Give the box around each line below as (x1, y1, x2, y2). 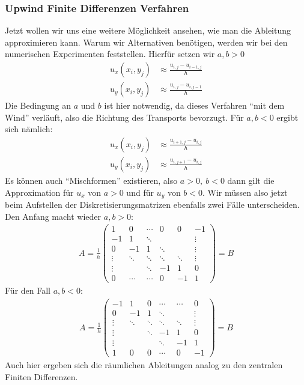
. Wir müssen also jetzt (202, 186, 288, 198)
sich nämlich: (5, 123, 53, 135)
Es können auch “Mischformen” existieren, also (5, 174, 178, 186)
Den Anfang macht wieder (5, 210, 102, 222)
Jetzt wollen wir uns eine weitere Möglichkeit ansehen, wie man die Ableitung (5, 24, 291, 37)
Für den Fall (5, 284, 50, 297)
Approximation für (5, 186, 74, 198)
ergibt (276, 111, 299, 123)
